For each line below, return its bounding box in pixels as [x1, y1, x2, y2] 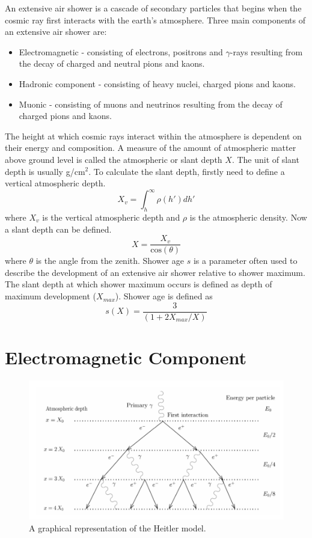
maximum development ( [5, 290, 97, 302]
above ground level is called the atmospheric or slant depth [5, 153, 222, 165]
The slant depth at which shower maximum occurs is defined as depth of [5, 278, 272, 290]
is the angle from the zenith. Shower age [35, 254, 185, 267]
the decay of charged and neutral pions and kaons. [19, 57, 205, 70]
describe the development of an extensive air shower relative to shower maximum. [5, 266, 305, 278]
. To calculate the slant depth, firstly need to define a [88, 165, 285, 177]
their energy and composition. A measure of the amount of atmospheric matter [5, 141, 296, 154]
